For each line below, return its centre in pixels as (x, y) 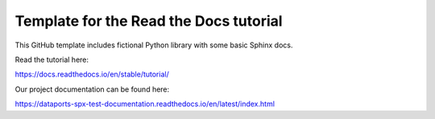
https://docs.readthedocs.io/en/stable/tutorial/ (92, 74)
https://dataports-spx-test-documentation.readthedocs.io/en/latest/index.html (145, 104)
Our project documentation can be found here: (92, 89)
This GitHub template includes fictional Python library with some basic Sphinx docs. (154, 45)
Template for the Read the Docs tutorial (149, 21)
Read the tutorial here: (52, 59)
